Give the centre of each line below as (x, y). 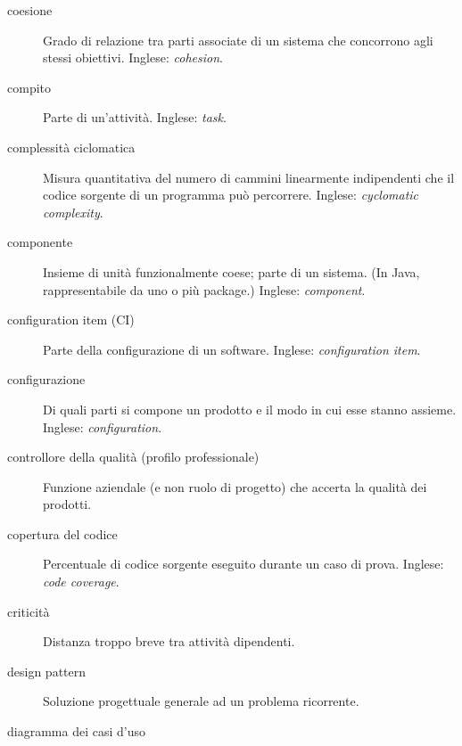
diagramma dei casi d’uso (76, 731)
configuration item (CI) (71, 320)
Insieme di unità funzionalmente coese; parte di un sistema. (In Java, (231, 271)
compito (29, 87)
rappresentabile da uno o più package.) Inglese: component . (204, 289)
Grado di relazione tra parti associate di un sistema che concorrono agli (238, 40)
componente (40, 242)
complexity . (73, 212)
